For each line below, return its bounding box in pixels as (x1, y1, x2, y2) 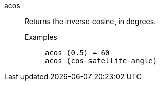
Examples (25, 33, 57, 41)
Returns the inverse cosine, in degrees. (25, 17, 156, 26)
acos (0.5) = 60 (45, 49, 110, 57)
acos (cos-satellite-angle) (45, 57, 157, 65)
